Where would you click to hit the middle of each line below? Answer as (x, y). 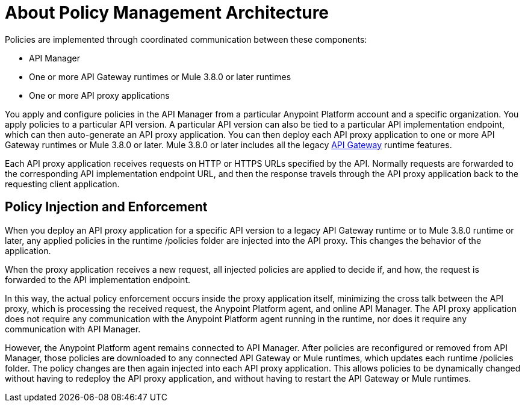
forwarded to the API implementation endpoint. (98, 279)
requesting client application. (62, 184)
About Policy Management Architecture (167, 13)
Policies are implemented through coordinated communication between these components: (186, 39)
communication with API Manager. (73, 329)
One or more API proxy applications (99, 95)
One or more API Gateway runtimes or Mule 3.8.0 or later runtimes (160, 76)
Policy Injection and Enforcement (106, 207)
